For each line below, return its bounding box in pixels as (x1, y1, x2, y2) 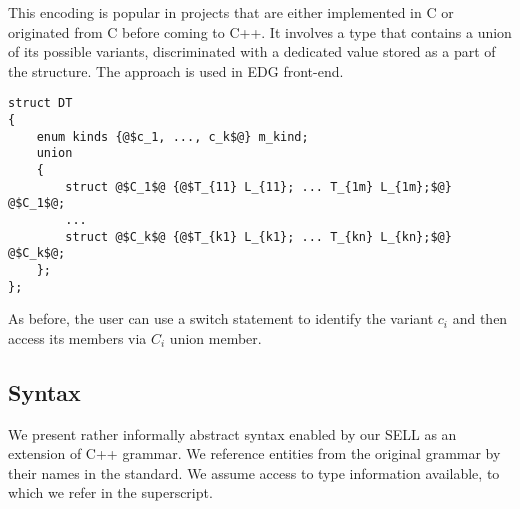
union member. (169, 327, 262, 348)
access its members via (8, 327, 147, 348)
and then (452, 308, 508, 329)
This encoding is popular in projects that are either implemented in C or (8, 2, 454, 22)
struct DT (8, 96, 73, 111)
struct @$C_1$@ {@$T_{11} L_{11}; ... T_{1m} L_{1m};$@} (65, 179, 452, 194)
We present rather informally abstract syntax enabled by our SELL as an (8, 423, 457, 444)
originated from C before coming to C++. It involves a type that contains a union (8, 21, 512, 42)
